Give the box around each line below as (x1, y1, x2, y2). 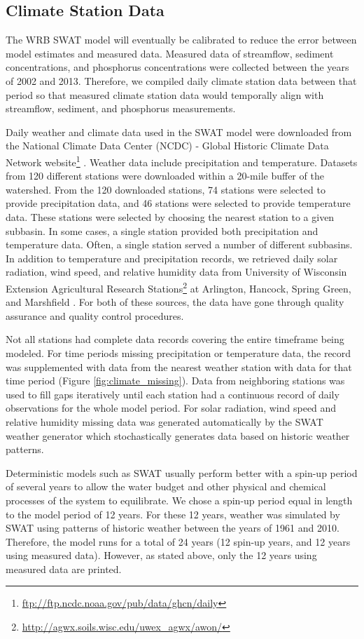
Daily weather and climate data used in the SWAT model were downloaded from (6, 124, 352, 139)
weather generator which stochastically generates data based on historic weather (6, 428, 350, 443)
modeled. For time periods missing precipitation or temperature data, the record (6, 345, 351, 360)
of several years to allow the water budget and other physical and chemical (6, 479, 326, 494)
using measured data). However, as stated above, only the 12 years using (6, 548, 317, 563)
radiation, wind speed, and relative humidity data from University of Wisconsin (6, 264, 347, 279)
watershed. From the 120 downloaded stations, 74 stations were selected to (6, 182, 325, 196)
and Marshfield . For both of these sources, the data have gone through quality (6, 295, 344, 309)
